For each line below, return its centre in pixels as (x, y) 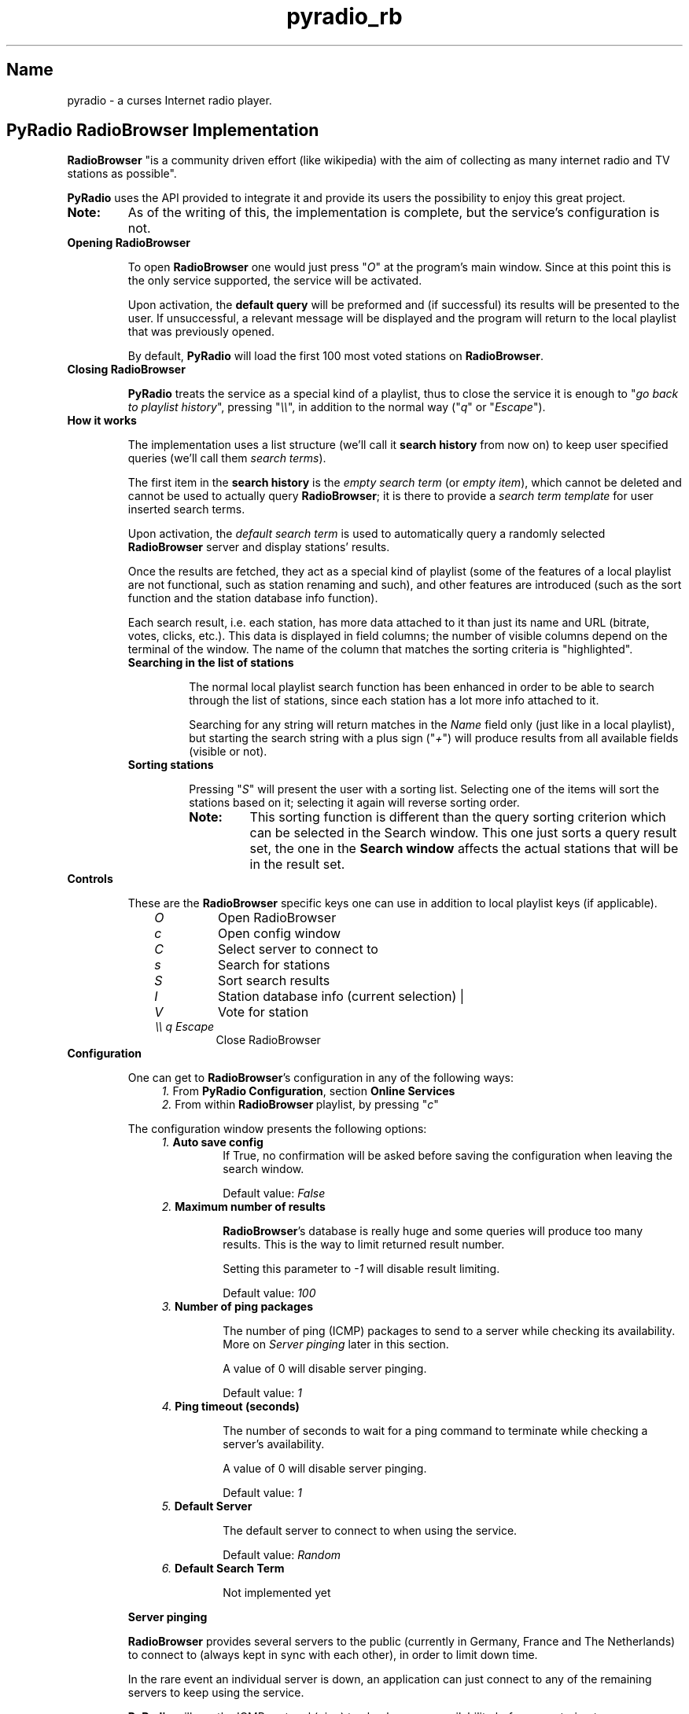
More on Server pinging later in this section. (336, 1344)
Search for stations (274, 965)
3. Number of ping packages (238, 1307)
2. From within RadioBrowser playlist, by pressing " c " (300, 1105)
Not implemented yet (277, 1593)
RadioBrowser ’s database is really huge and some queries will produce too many (433, 1231)
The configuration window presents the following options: (277, 1129)
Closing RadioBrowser (126, 370)
